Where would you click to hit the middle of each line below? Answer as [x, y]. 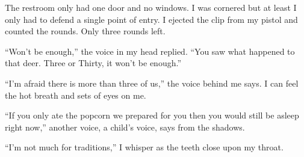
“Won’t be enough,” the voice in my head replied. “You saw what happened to [150, 51]
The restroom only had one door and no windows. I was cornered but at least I [151, 7]
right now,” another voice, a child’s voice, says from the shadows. [125, 127]
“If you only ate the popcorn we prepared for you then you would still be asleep [152, 115]
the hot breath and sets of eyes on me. [76, 95]
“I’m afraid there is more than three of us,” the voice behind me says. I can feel [152, 83]
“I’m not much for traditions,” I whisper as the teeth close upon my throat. [144, 147]
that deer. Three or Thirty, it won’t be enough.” [93, 63]
